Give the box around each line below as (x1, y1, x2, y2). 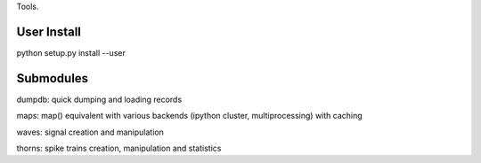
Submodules (16, 71, 89, 86)
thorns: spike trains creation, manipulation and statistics (16, 143, 222, 153)
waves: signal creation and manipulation (16, 127, 164, 137)
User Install (16, 24, 82, 39)
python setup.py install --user (16, 47, 126, 58)
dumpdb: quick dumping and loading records (16, 94, 183, 105)
